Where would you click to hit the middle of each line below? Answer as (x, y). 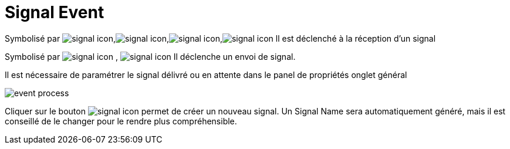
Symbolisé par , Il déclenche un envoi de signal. (150, 56)
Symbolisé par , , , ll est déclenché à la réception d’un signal (220, 38)
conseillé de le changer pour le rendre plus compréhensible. (121, 121)
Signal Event (55, 12)
